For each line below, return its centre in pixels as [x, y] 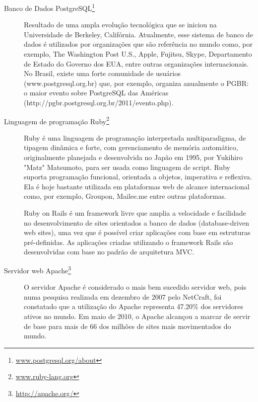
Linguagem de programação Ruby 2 [57, 120]
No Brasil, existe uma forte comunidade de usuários [102, 73]
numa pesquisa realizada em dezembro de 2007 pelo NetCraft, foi [123, 296]
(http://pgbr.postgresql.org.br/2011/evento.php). [99, 102]
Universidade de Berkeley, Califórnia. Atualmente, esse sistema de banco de [138, 34]
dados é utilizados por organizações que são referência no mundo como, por [138, 44]
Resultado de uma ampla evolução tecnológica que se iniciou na [120, 25]
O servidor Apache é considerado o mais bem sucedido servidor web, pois [135, 287]
